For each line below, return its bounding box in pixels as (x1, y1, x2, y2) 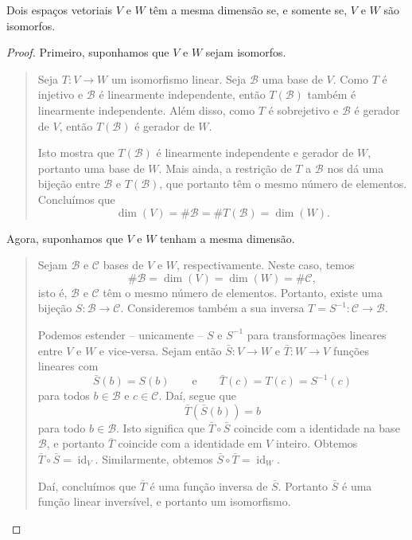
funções (332, 342, 370, 358)
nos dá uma (327, 159, 384, 176)
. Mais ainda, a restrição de (158, 159, 292, 176)
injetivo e (37, 86, 84, 103)
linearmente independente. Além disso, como (37, 101, 255, 118)
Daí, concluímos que (37, 477, 136, 494)
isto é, (37, 284, 68, 300)
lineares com (37, 358, 99, 374)
